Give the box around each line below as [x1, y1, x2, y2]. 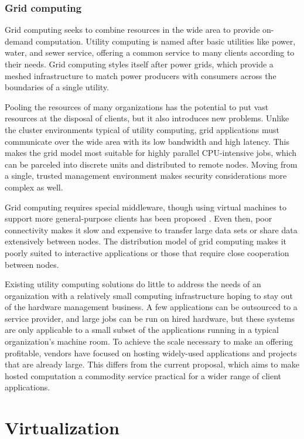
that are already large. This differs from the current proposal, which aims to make [5, 358, 300, 370]
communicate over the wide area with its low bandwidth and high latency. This [5, 135, 289, 147]
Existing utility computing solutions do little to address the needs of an [5, 278, 261, 290]
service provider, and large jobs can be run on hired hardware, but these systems [5, 312, 295, 324]
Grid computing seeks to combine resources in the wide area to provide [5, 23, 260, 36]
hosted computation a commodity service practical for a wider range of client [5, 369, 282, 382]
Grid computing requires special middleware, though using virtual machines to [5, 200, 286, 213]
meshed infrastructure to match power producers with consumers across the [5, 69, 276, 81]
